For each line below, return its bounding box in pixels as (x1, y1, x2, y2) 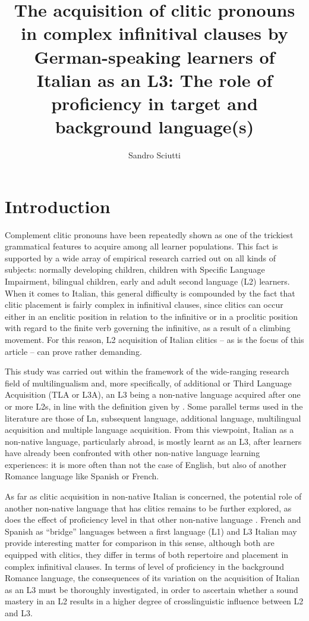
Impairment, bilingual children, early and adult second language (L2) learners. (5, 274, 290, 287)
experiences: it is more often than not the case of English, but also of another (5, 458, 286, 470)
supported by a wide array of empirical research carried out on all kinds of (5, 251, 276, 264)
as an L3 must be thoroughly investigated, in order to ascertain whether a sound (5, 583, 298, 595)
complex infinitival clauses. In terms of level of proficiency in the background (5, 560, 285, 572)
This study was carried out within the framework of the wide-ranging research (5, 365, 289, 377)
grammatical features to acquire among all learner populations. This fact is (5, 240, 278, 252)
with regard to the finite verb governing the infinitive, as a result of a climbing (5, 322, 291, 334)
